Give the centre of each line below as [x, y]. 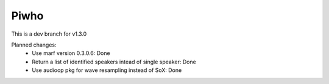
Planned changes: [34, 45]
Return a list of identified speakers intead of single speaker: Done [114, 62]
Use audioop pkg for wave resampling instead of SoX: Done [107, 70]
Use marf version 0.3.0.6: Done [71, 53]
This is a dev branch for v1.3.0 [49, 34]
